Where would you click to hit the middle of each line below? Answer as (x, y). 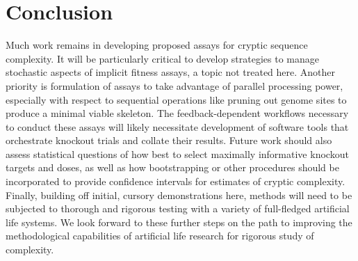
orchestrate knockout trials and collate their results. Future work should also (169, 140)
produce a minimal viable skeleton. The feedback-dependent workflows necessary (177, 113)
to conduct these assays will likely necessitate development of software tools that (177, 126)
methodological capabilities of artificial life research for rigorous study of (160, 236)
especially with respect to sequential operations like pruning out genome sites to (176, 99)
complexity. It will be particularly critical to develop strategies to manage (163, 58)
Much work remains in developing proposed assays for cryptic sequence (157, 45)
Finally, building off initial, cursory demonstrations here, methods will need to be (179, 195)
